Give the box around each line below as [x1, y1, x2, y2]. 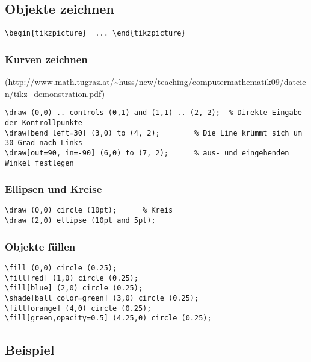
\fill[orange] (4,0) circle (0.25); [5, 304, 152, 313]
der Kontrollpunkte [5, 118, 82, 127]
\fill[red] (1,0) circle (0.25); [5, 273, 138, 282]
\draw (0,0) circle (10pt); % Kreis [5, 206, 173, 215]
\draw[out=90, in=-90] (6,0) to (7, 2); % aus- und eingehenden [5, 148, 289, 157]
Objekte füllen [5, 239, 76, 254]
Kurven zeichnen [5, 51, 88, 66]
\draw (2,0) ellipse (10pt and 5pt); [5, 216, 156, 225]
